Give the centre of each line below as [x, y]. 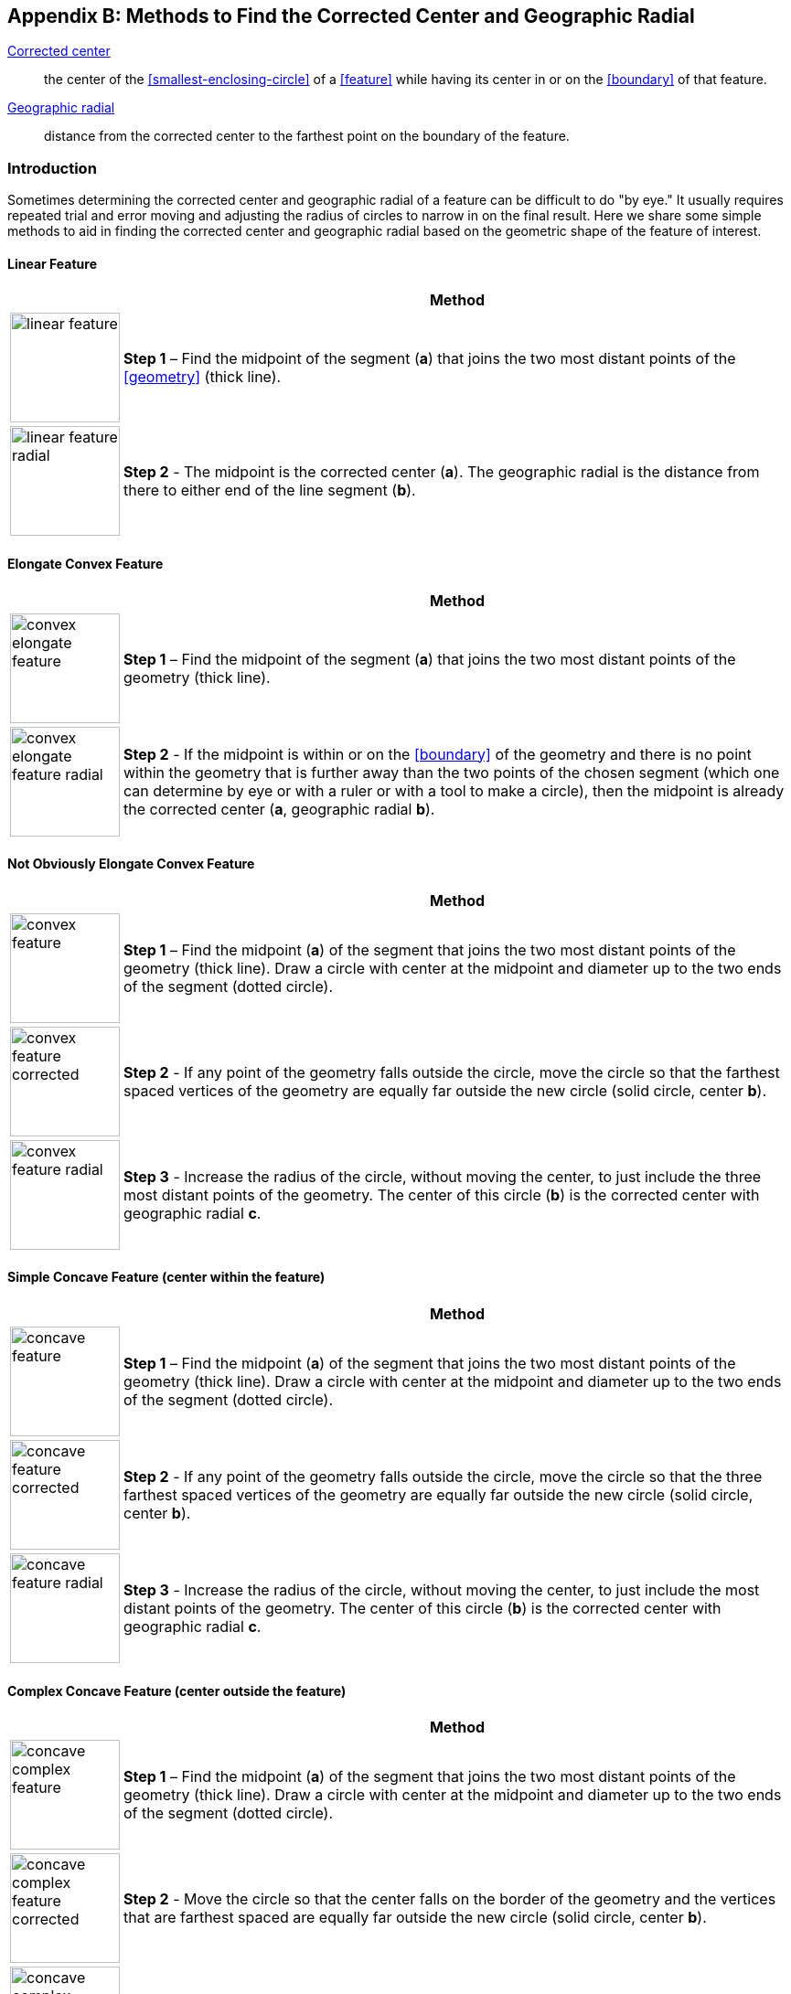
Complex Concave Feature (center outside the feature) [177, 1690]
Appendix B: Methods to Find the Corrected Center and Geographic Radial [351, 16]
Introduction [52, 168]
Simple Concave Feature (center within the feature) [166, 1277]
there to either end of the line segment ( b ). [270, 491]
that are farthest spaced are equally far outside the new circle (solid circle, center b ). [415, 1918]
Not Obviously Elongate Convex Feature [131, 864]
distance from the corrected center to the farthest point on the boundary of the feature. [307, 136]
